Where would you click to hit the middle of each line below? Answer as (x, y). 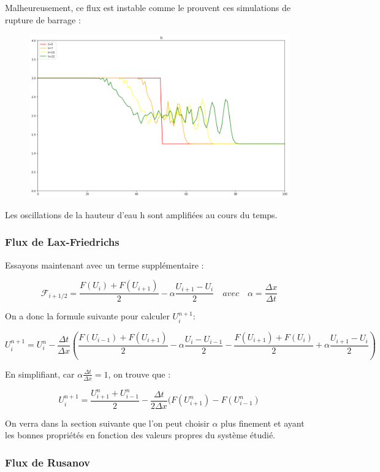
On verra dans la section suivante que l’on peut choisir (107, 423)
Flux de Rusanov (47, 462)
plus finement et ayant (263, 423)
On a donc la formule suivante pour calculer (87, 316)
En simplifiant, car (40, 374)
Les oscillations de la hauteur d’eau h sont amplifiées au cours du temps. (141, 214)
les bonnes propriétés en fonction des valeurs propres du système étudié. (140, 435)
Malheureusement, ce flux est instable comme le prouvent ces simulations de (148, 7)
